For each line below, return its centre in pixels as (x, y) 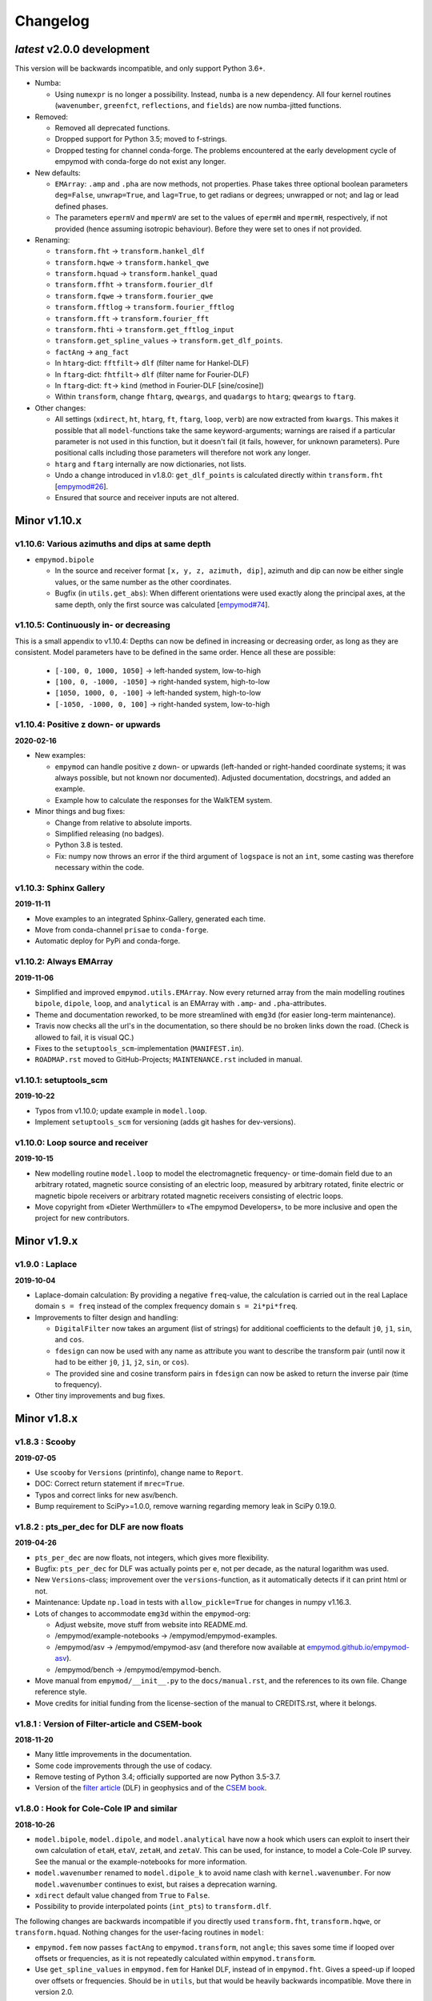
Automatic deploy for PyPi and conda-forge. (108, 941)
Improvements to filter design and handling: (107, 1317)
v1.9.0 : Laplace (46, 1265)
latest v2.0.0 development (82, 49)
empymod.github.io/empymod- (358, 1647)
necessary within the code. (99, 868)
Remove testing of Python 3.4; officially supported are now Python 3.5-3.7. (158, 1777)
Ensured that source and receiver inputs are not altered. (147, 497)
